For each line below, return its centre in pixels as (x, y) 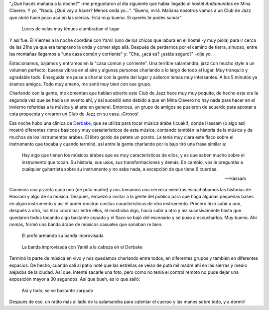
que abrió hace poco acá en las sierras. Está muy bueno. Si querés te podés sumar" (95, 17)
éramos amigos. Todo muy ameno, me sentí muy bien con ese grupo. (80, 84)
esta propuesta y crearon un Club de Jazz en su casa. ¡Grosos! (74, 114)
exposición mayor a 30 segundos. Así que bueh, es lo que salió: (75, 279)
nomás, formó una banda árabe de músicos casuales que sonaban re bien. (86, 224)
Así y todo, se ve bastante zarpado (58, 290)
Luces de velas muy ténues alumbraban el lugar (71, 29)
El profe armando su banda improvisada (63, 235)
